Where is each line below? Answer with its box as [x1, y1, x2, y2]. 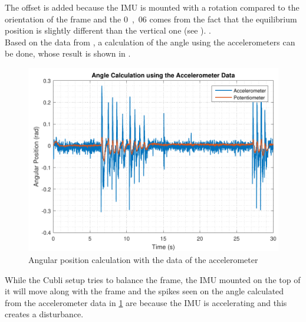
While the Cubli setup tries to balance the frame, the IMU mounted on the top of [5, 273, 301, 285]
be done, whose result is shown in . [5, 47, 131, 60]
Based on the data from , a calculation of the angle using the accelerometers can [5, 35, 295, 48]
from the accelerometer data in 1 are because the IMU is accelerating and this [5, 296, 287, 308]
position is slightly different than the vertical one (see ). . [5, 24, 211, 37]
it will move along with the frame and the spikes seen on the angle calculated [5, 285, 284, 297]
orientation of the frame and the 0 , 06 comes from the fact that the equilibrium [5, 12, 297, 25]
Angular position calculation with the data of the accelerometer [28, 253, 258, 265]
